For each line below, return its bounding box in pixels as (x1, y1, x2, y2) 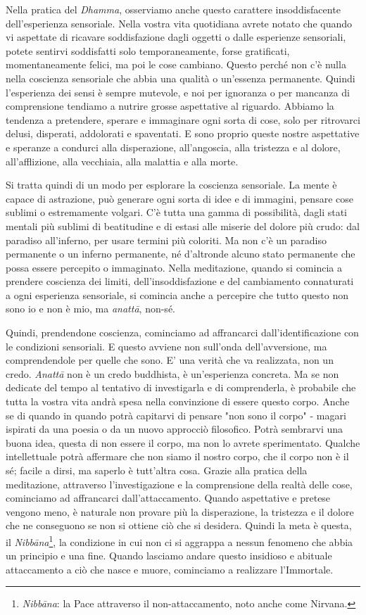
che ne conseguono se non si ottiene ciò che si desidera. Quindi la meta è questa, (6, 518, 352, 533)
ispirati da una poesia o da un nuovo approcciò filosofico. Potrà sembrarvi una (6, 421, 343, 436)
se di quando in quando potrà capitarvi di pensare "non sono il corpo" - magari (6, 407, 346, 422)
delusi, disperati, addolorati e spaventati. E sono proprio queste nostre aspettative (6, 126, 360, 141)
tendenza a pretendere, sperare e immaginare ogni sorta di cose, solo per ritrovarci (6, 112, 360, 127)
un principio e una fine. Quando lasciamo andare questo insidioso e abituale (6, 548, 332, 563)
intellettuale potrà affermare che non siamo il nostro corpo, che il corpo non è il (6, 449, 349, 464)
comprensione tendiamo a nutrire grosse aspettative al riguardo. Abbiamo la (6, 99, 334, 113)
